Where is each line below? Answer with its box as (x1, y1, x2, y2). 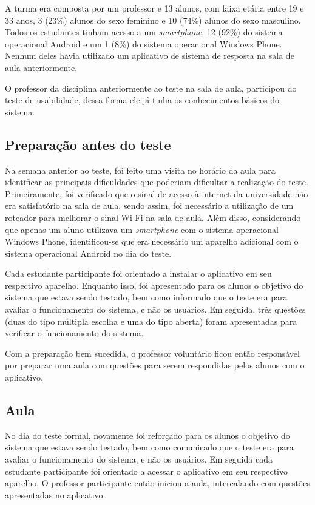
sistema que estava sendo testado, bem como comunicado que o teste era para (5, 441, 294, 453)
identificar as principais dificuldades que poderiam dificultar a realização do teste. (5, 175, 308, 188)
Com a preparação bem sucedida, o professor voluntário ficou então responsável (5, 347, 300, 359)
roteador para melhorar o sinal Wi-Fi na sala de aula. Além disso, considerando (5, 211, 301, 223)
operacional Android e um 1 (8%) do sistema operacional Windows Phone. (5, 37, 282, 50)
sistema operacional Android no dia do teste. (5, 246, 172, 259)
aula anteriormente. (5, 61, 78, 73)
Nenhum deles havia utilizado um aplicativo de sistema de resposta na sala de (5, 49, 294, 62)
